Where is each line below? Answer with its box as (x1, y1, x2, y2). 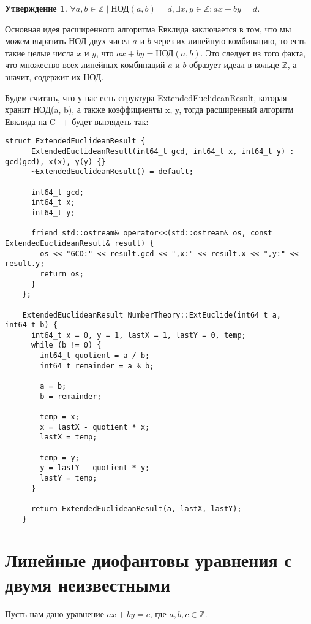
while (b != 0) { (31, 341, 102, 350)
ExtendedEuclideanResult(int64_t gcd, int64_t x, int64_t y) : (31, 147, 294, 156)
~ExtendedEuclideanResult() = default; (31, 167, 193, 177)
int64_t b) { (5, 321, 58, 330)
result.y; (5, 259, 45, 268)
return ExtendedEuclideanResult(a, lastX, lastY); (31, 504, 242, 513)
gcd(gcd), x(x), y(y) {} (5, 157, 106, 166)
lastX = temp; (40, 433, 97, 442)
